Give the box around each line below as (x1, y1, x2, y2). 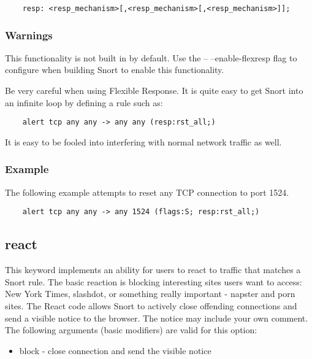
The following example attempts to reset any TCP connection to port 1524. (5, 185, 289, 198)
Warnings (5, 27, 53, 42)
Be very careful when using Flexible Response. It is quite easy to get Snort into (5, 84, 303, 97)
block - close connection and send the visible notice (19, 344, 211, 357)
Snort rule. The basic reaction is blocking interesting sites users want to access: (5, 275, 302, 288)
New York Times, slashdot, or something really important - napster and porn (5, 287, 295, 300)
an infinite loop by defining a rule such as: (5, 96, 163, 109)
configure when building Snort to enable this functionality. (5, 63, 224, 76)
